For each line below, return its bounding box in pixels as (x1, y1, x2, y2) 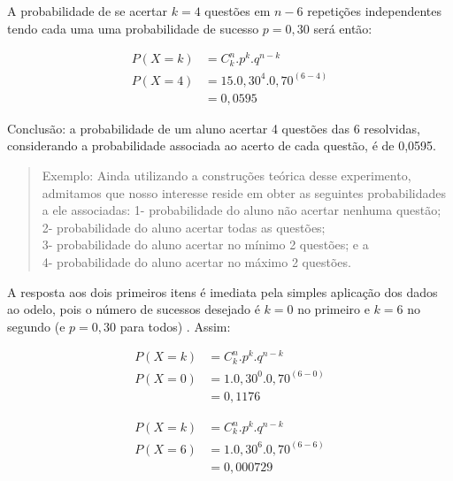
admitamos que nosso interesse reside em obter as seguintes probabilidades (42, 183, 447, 202)
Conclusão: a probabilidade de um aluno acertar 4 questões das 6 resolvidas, (7, 118, 420, 137)
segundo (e (7, 317, 65, 335)
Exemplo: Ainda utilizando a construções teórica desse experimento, (42, 165, 411, 184)
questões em (204, 2, 271, 19)
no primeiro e (297, 300, 370, 318)
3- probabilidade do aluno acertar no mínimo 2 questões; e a (42, 235, 369, 254)
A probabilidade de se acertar (7, 2, 168, 19)
